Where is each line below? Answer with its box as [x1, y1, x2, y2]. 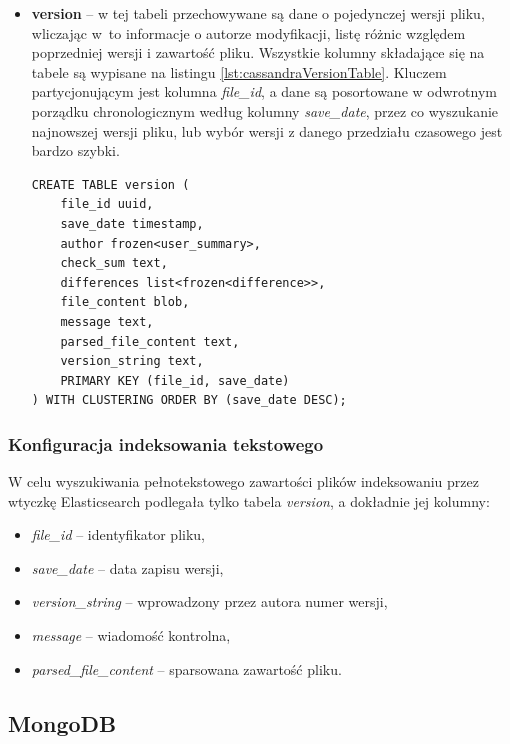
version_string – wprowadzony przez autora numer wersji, [31, 591, 388, 612]
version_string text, [60, 354, 204, 369]
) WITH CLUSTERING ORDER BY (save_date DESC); [31, 393, 347, 408]
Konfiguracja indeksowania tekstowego [8, 431, 324, 456]
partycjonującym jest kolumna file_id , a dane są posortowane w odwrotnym [31, 81, 497, 102]
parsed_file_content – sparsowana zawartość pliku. [31, 658, 342, 679]
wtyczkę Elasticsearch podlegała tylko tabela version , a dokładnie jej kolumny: [8, 490, 490, 511]
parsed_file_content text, [60, 334, 240, 349]
